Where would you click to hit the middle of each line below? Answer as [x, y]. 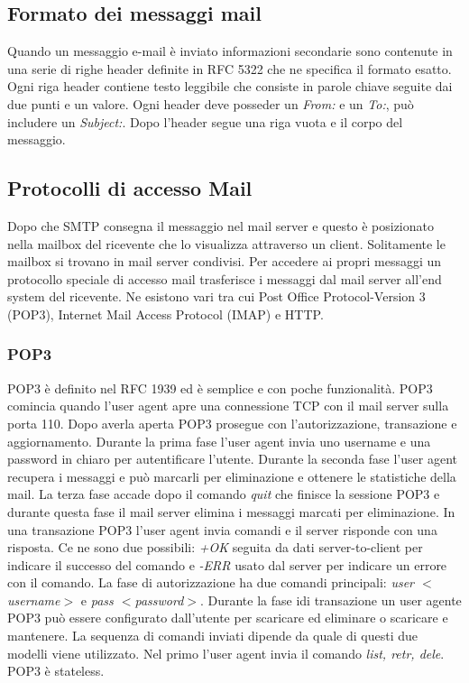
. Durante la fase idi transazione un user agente [331, 600]
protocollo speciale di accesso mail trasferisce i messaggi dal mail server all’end [225, 278]
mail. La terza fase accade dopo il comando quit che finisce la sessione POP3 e [224, 494]
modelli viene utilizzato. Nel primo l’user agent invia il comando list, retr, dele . [226, 653]
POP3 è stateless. [56, 671]
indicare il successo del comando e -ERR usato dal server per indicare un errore [227, 564]
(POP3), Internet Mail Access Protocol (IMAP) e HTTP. [166, 314]
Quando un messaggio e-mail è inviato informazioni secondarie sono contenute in [230, 51]
